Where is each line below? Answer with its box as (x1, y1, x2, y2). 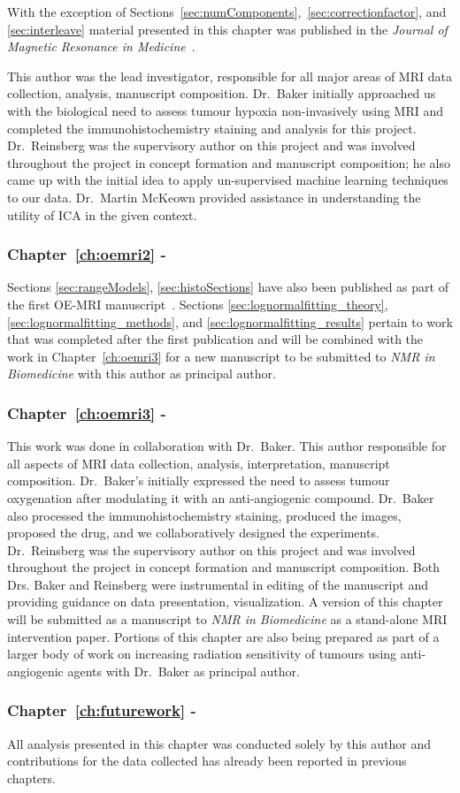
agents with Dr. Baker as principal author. (67, 661, 300, 680)
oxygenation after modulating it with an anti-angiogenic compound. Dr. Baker (7, 488, 434, 507)
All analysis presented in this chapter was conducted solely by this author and (7, 734, 431, 752)
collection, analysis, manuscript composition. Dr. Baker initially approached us (7, 84, 436, 103)
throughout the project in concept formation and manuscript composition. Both (7, 558, 441, 576)
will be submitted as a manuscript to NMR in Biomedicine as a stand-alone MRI (7, 610, 448, 629)
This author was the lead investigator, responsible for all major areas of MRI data (7, 66, 452, 85)
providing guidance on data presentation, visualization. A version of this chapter (7, 592, 443, 611)
